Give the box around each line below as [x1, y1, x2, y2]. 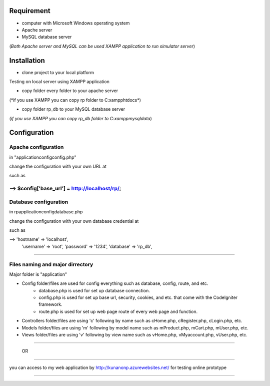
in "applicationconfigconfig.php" [9, 154, 76, 160]
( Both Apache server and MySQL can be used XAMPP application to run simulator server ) [9, 43, 195, 49]
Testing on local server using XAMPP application [9, 78, 109, 85]
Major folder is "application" [9, 271, 67, 277]
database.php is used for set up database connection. [38, 287, 150, 293]
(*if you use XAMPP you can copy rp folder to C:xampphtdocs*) [9, 97, 141, 103]
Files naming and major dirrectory [9, 261, 93, 268]
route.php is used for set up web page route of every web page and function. [38, 308, 198, 314]
